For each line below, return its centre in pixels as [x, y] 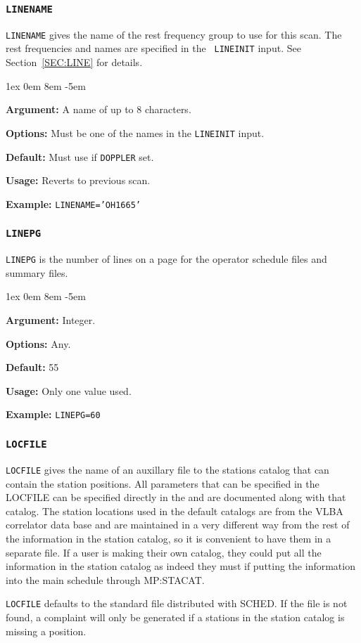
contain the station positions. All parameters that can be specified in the [163, 483]
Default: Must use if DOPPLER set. [80, 156]
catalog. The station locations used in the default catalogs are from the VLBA [175, 511]
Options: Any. [38, 343]
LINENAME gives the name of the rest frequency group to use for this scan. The [174, 34]
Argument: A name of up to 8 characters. [99, 109]
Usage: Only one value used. [69, 390]
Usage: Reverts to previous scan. [78, 180]
